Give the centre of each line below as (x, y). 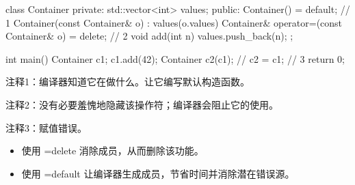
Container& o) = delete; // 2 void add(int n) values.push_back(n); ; (149, 36)
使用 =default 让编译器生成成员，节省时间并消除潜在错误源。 (158, 173)
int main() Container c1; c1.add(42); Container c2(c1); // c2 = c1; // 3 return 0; (175, 58)
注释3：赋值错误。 (46, 127)
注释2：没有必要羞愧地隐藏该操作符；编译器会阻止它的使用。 (142, 104)
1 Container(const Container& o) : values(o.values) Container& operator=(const (174, 22)
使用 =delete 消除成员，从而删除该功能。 (113, 151)
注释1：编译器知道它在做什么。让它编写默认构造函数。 (128, 82)
